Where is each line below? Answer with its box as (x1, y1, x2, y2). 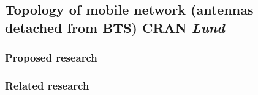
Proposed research (5, 50, 97, 65)
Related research (5, 77, 89, 93)
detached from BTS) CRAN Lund (5, 18, 225, 37)
